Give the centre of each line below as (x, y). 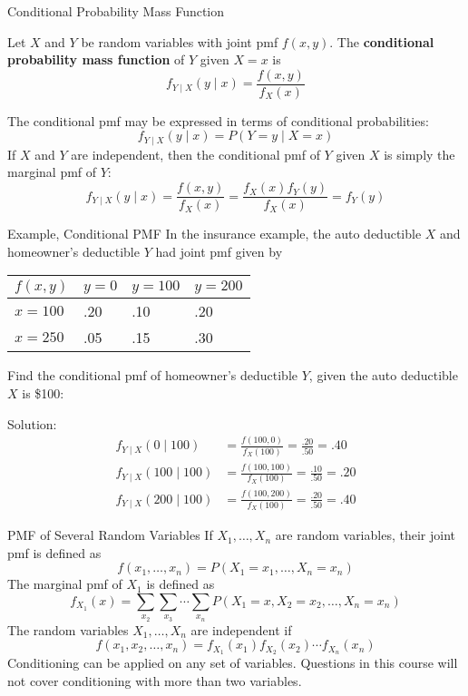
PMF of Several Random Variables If (110, 535)
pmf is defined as (54, 552)
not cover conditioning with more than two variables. (155, 680)
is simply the (419, 154)
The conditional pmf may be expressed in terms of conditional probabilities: (218, 120)
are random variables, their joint (365, 535)
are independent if (241, 629)
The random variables (68, 629)
